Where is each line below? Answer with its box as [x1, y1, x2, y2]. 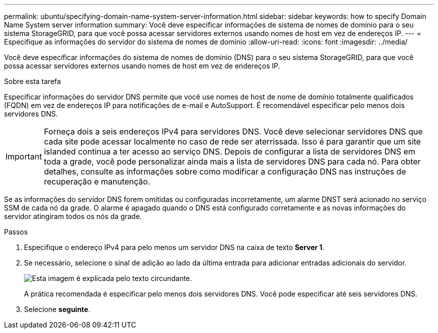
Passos [4, 227, 28, 236]
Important [5, 151, 42, 161]
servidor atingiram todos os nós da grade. [4, 212, 142, 220]
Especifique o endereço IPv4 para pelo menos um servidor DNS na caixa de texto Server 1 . [24, 243, 324, 251]
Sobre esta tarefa [4, 77, 61, 85]
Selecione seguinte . [24, 305, 90, 313]
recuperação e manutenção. [43, 176, 150, 186]
